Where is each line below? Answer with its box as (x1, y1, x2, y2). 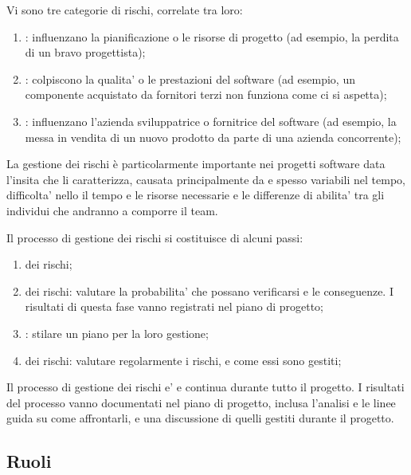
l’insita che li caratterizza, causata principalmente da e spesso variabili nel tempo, (6, 171, 406, 187)
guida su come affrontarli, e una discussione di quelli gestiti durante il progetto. (6, 410, 394, 426)
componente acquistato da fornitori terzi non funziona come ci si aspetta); (25, 86, 387, 103)
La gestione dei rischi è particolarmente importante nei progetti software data (6, 155, 386, 172)
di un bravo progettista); (25, 44, 146, 61)
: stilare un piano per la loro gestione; (25, 324, 209, 341)
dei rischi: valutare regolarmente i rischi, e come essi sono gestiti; (25, 351, 342, 368)
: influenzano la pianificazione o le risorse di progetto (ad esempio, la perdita (25, 28, 399, 45)
